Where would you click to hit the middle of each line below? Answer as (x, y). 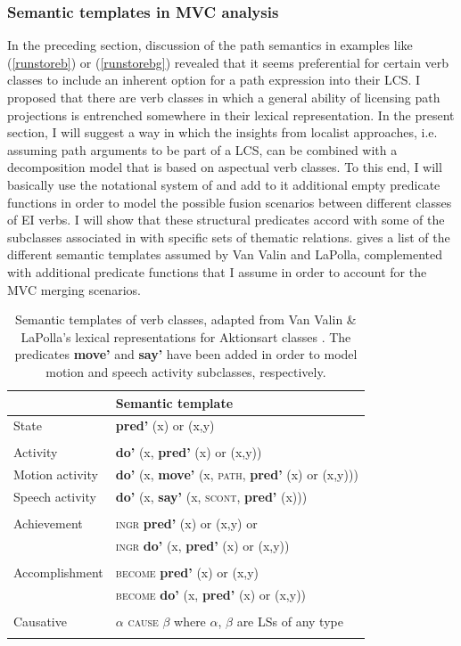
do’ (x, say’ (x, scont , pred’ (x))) (211, 497)
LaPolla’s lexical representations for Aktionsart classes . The (186, 336)
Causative (40, 621)
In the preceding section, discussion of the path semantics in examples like (210, 45)
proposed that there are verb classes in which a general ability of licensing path (224, 97)
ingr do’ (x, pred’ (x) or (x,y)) (202, 546)
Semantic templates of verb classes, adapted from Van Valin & (186, 319)
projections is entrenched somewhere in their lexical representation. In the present (231, 114)
